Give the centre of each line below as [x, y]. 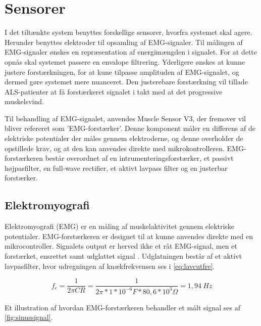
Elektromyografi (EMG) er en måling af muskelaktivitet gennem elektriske [120, 226]
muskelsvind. [24, 101]
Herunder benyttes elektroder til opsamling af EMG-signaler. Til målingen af [124, 42]
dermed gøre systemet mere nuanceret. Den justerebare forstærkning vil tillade [126, 82]
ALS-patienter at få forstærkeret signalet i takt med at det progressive [114, 91]
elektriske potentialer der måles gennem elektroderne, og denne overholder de [124, 138]
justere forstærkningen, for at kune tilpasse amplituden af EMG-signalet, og [122, 72]
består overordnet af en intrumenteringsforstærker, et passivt [139, 158]
